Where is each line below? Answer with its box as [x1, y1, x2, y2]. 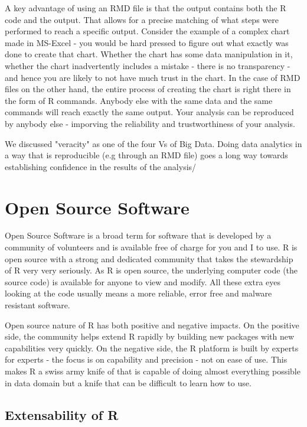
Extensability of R [5, 405, 119, 423]
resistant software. [5, 299, 70, 311]
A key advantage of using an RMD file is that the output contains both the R [5, 2, 286, 14]
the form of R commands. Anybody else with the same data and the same [5, 94, 273, 106]
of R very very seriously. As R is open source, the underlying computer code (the [5, 264, 298, 276]
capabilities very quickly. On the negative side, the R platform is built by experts [5, 341, 299, 354]
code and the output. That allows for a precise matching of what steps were [5, 13, 279, 25]
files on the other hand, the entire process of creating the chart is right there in [5, 83, 291, 95]
